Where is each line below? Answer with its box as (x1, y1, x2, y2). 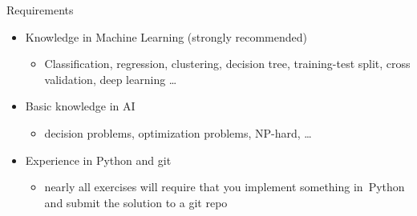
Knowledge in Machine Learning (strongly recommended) (25, 28, 307, 45)
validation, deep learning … (44, 70, 177, 87)
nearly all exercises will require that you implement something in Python (44, 178, 405, 195)
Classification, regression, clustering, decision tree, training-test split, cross (44, 55, 411, 72)
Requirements (6, 2, 74, 18)
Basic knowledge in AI (25, 98, 136, 114)
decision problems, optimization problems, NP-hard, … (44, 124, 312, 141)
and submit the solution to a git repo (44, 194, 228, 210)
